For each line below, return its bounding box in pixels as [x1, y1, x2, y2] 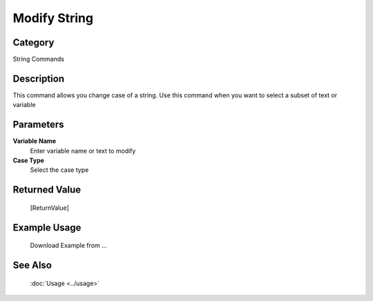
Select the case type [30, 166, 89, 174]
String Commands [12, 55, 65, 64]
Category [12, 37, 55, 48]
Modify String [12, 10, 93, 26]
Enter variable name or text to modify [30, 146, 136, 155]
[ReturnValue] [30, 204, 69, 212]
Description [12, 72, 65, 84]
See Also [12, 260, 52, 271]
